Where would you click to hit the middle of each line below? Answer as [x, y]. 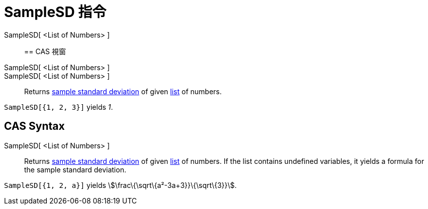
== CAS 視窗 [45, 51]
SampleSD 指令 [55, 12]
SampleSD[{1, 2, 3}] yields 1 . [59, 107]
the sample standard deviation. [75, 169]
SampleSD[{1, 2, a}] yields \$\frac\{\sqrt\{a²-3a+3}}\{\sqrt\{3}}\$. [120, 185]
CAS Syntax [34, 126]
